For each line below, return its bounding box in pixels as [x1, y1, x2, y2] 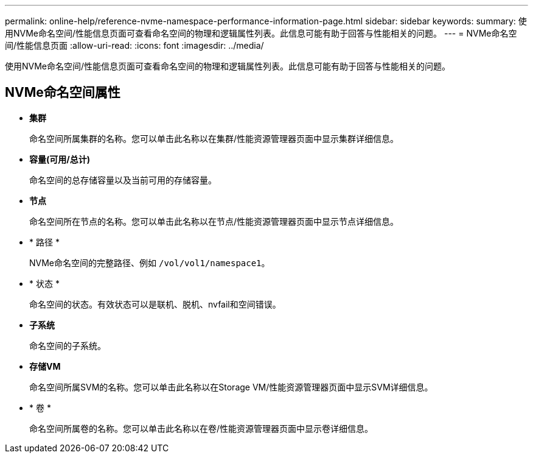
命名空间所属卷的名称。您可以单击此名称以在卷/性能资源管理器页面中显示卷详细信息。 [29, 423, 374, 434]
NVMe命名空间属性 [5, 85, 120, 100]
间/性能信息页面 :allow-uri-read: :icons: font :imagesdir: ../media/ [5, 40, 264, 51]
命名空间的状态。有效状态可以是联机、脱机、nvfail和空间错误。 [29, 298, 281, 309]
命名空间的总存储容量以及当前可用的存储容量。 [29, 174, 217, 185]
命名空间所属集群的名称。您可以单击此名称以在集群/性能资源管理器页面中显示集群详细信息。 [29, 133, 399, 144]
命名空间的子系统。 [29, 340, 106, 351]
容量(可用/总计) [29, 153, 90, 164]
